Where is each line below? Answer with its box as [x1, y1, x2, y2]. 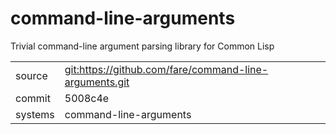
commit [15, 91, 51, 105]
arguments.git [64, 75, 130, 89]
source [15, 68, 48, 82]
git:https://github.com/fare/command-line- [64, 62, 269, 76]
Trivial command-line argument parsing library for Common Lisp [10, 40, 275, 52]
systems [15, 107, 55, 121]
